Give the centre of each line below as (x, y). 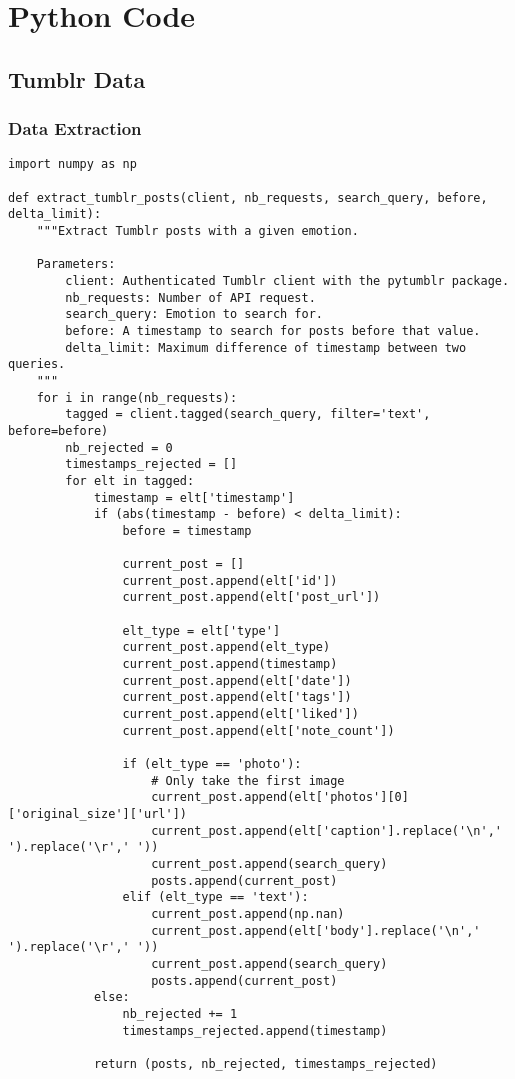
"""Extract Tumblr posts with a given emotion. (197, 231)
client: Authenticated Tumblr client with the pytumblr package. (287, 280)
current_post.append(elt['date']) (237, 680)
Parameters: (76, 264)
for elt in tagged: (130, 480)
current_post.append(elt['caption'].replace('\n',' (326, 830)
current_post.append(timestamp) (230, 664)
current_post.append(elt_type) (226, 647)
